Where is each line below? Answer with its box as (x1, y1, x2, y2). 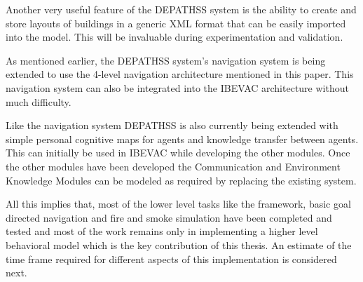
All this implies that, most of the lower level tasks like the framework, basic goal (6, 196, 351, 211)
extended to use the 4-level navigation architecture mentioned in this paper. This (6, 67, 354, 81)
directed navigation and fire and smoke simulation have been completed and (6, 210, 332, 224)
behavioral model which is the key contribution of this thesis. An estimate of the (6, 237, 352, 252)
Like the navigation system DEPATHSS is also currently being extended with (6, 118, 338, 133)
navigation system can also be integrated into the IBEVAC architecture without (6, 80, 349, 95)
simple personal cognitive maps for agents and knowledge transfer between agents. (6, 131, 359, 146)
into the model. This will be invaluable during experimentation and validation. (6, 29, 343, 44)
